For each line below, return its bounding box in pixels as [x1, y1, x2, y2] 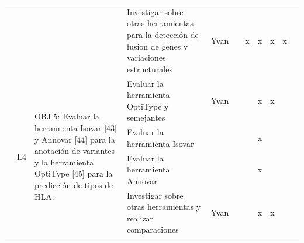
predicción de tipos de [34, 178, 113, 191]
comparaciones [126, 223, 179, 235]
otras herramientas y [126, 200, 201, 213]
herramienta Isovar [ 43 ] [34, 122, 117, 134]
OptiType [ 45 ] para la [34, 167, 113, 179]
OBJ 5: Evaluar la [34, 110, 100, 122]
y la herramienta [34, 156, 94, 168]
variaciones [126, 51, 166, 64]
